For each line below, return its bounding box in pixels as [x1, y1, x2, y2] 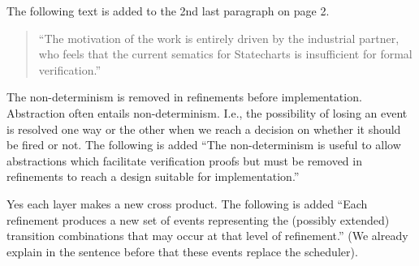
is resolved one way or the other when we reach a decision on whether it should [6, 120, 401, 137]
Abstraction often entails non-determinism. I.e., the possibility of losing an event [6, 104, 408, 121]
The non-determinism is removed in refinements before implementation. [6, 88, 362, 105]
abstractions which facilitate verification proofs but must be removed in [6, 152, 362, 169]
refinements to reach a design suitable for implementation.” [6, 168, 300, 185]
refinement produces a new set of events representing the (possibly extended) [6, 211, 390, 228]
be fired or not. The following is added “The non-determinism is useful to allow [6, 136, 401, 153]
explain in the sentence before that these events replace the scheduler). [6, 242, 358, 260]
